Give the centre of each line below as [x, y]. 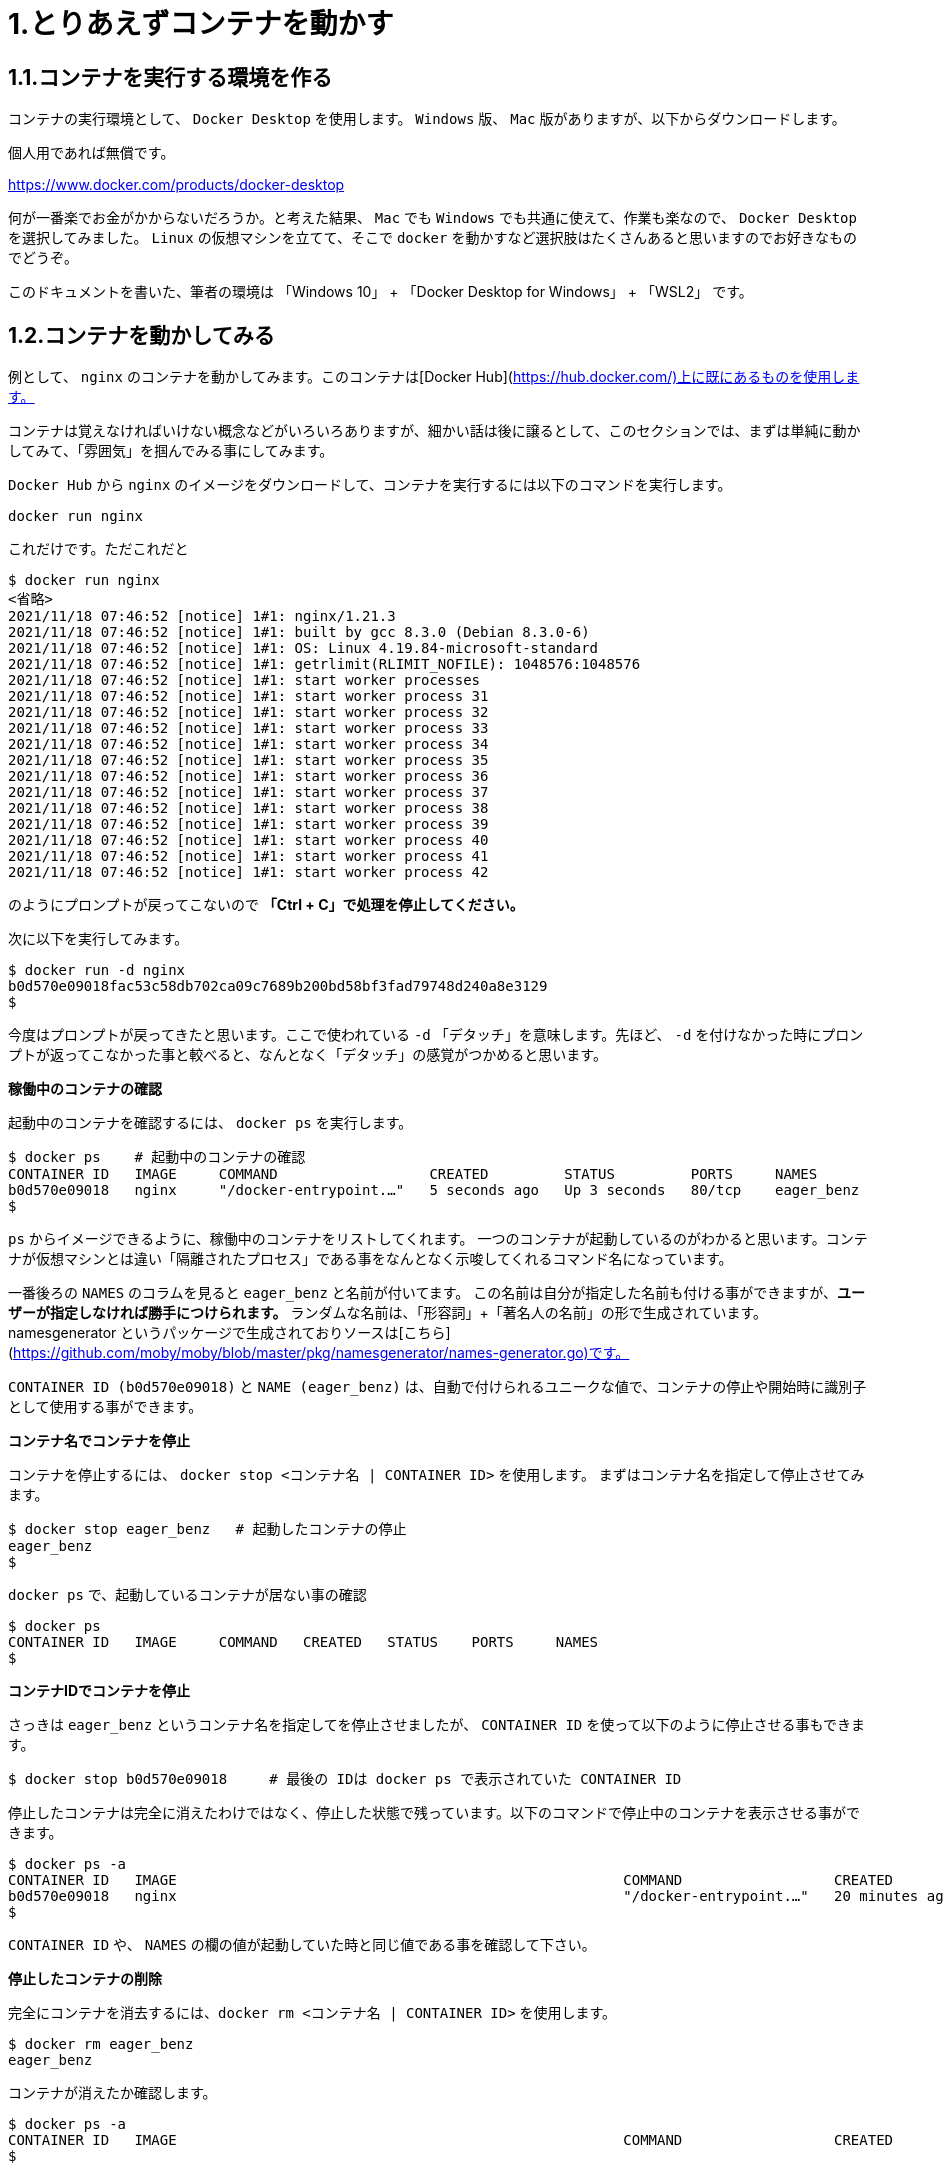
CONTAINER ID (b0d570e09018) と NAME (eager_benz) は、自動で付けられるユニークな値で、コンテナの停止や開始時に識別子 [437, 1387]
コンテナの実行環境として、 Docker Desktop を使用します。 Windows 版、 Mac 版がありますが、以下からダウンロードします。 [427, 119]
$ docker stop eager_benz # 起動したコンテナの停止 [207, 1529]
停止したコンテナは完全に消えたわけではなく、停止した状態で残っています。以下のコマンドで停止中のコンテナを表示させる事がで [434, 1813]
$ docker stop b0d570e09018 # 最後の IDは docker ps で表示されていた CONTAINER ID [345, 1779]
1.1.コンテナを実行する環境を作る [170, 77]
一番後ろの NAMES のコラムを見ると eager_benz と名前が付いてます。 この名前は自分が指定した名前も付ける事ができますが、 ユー [436, 1293]
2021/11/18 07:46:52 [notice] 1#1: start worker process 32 [248, 712]
